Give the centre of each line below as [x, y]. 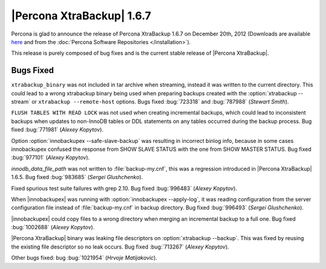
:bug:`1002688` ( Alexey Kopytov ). [53, 227]
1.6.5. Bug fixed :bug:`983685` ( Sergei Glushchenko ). [77, 177]
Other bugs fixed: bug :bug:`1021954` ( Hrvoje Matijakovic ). [84, 258]
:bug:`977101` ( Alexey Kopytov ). [50, 157]
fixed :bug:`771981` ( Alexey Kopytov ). [57, 130]
